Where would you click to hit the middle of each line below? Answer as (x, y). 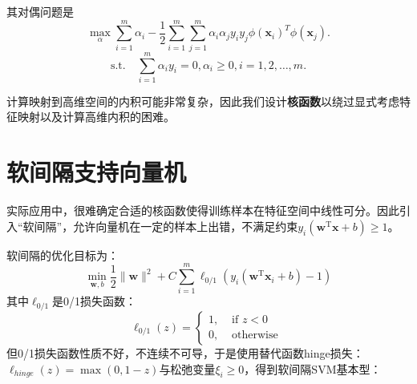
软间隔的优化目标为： (63, 255)
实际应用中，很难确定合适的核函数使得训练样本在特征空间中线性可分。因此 (203, 210)
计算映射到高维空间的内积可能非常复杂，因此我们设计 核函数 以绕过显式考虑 (203, 101)
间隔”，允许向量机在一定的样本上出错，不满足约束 (166, 226)
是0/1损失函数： (95, 301)
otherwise (255, 335)
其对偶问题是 (40, 11)
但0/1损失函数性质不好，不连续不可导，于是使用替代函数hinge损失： (185, 352)
